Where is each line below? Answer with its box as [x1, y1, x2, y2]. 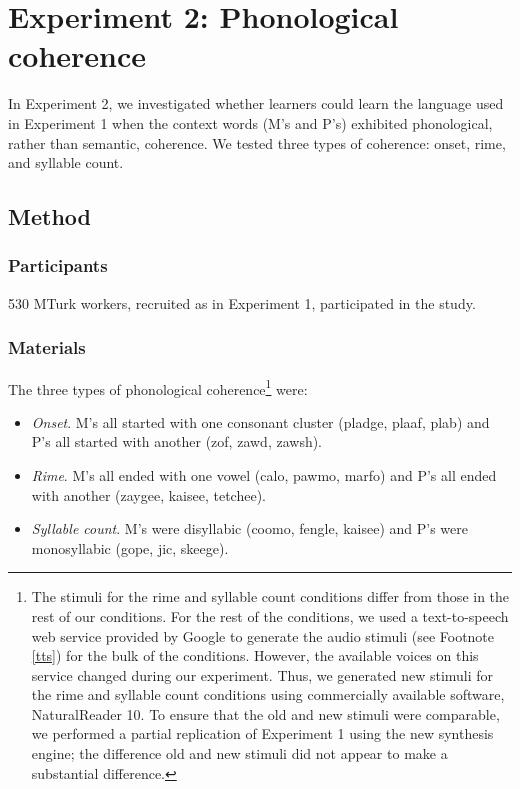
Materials [8, 335, 86, 360]
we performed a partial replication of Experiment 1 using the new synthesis [31, 723, 494, 744]
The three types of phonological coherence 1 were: [8, 375, 308, 399]
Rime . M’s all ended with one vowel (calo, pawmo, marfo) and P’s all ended [31, 464, 497, 485]
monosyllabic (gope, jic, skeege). [31, 537, 229, 558]
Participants [8, 253, 108, 278]
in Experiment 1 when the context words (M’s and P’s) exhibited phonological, [8, 112, 493, 133]
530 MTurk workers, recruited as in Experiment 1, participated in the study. [8, 292, 476, 313]
